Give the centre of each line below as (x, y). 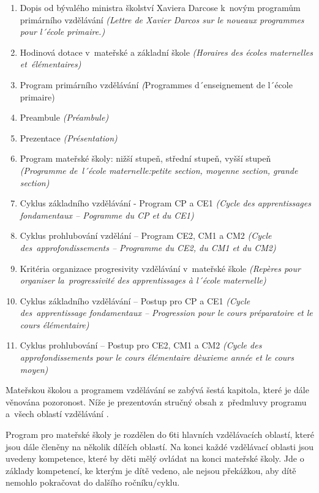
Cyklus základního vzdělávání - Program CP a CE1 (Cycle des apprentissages (165, 203)
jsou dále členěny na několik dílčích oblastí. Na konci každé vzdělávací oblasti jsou (160, 446)
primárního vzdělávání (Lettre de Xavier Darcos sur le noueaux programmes (162, 19)
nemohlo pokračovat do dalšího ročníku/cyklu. (93, 482)
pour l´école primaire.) (62, 32)
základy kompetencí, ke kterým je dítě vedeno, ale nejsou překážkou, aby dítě (151, 470)
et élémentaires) (51, 64)
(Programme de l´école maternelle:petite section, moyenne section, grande (159, 170)
